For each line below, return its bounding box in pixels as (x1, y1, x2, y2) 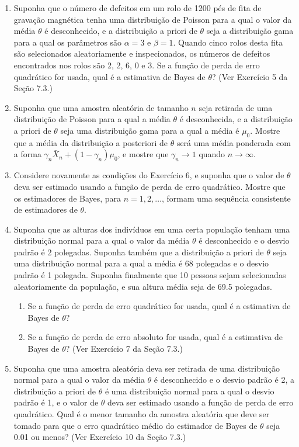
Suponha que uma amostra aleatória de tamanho (13, 101, 189, 113)
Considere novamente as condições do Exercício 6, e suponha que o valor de (13, 169, 284, 181)
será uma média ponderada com (176, 136, 291, 148)
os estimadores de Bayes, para (13, 192, 121, 204)
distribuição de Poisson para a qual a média (13, 113, 171, 125)
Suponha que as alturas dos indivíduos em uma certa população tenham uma (13, 223, 290, 235)
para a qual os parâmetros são (13, 36, 122, 48)
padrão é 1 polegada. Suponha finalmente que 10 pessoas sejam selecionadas (13, 269, 286, 281)
